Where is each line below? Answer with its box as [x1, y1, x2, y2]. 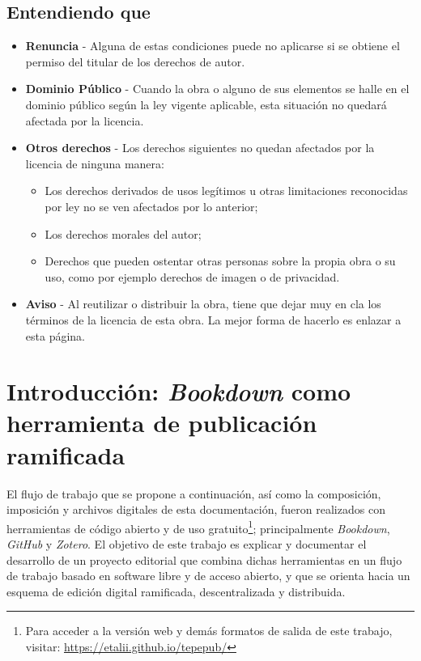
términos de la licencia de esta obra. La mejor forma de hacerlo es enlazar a [25, 311, 402, 328]
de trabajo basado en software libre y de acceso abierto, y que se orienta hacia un [6, 567, 410, 584]
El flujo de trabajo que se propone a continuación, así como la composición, [6, 485, 381, 502]
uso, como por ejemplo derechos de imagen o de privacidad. [45, 268, 340, 285]
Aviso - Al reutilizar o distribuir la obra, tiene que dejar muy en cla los [25, 295, 381, 312]
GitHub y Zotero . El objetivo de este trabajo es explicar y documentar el [6, 536, 367, 553]
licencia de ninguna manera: [25, 155, 164, 172]
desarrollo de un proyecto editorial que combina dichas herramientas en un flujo [6, 551, 402, 568]
